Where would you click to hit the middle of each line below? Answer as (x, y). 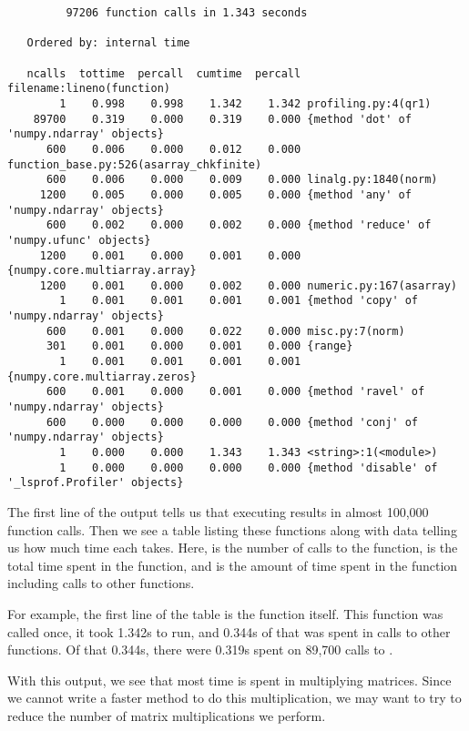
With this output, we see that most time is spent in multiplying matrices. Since (229, 680)
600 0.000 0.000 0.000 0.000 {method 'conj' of (232, 422)
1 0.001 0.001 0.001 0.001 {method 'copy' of (239, 301)
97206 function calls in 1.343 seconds (187, 13)
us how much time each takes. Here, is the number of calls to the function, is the (233, 548)
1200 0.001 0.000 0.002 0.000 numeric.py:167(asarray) (248, 285)
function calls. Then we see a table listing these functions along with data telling (232, 529)
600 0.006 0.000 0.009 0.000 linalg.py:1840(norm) (242, 180)
